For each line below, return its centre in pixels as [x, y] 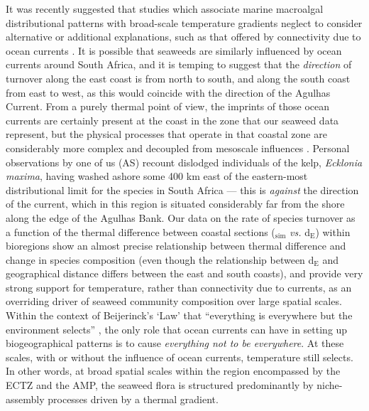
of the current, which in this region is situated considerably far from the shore [175, 204]
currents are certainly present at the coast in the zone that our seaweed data [172, 120]
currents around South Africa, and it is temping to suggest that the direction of [179, 64]
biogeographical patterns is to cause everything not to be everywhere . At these [175, 343]
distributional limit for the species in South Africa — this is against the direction [182, 190]
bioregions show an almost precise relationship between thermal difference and [176, 246]
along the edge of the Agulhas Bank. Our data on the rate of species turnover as [181, 217]
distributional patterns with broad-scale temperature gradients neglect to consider [184, 22]
